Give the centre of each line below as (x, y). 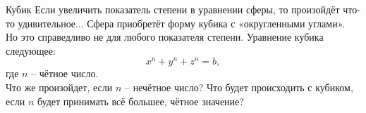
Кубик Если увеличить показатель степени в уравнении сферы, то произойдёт (173, 9)
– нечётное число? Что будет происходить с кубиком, (239, 87)
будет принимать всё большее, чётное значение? (140, 101)
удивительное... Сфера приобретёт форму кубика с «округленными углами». (182, 23)
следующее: (31, 50)
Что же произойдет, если (59, 87)
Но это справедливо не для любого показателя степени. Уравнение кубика (165, 37)
